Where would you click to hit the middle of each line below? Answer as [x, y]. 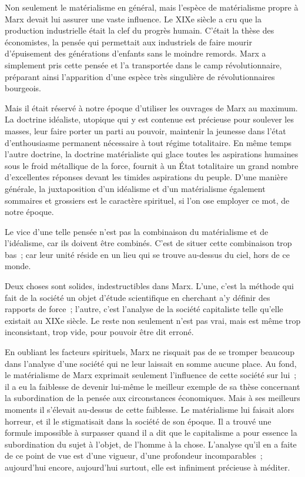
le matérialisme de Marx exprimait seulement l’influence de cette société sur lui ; [151, 375]
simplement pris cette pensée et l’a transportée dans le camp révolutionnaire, [143, 64]
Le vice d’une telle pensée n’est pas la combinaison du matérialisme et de [137, 231]
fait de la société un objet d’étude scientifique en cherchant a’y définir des [138, 297]
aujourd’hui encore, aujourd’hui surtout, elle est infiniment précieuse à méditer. [148, 467]
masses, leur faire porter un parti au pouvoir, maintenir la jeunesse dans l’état [145, 130]
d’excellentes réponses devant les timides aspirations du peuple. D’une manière [146, 177]
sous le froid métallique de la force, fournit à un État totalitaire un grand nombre [152, 165]
